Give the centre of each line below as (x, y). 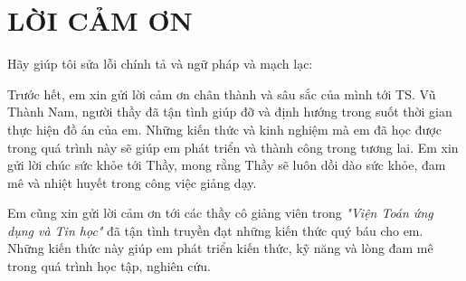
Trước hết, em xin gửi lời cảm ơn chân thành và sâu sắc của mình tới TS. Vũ (222, 94)
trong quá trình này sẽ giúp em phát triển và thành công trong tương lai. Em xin (233, 147)
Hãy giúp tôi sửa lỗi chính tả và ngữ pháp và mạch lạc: (160, 64)
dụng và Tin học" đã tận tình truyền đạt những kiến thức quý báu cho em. (215, 230)
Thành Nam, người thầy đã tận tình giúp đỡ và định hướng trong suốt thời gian (230, 112)
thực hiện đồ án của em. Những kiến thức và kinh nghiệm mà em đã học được (224, 129)
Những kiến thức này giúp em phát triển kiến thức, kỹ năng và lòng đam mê (220, 248)
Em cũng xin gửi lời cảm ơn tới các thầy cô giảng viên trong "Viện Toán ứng (220, 213)
